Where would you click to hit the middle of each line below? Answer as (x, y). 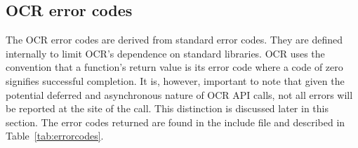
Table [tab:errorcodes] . (55, 136)
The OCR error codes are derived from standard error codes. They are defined (174, 40)
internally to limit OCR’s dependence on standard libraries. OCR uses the (165, 53)
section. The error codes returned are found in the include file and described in (175, 122)
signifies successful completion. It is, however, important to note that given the (175, 80)
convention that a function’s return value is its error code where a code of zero (174, 67)
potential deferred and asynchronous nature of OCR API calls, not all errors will (179, 94)
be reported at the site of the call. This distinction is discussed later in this (167, 108)
